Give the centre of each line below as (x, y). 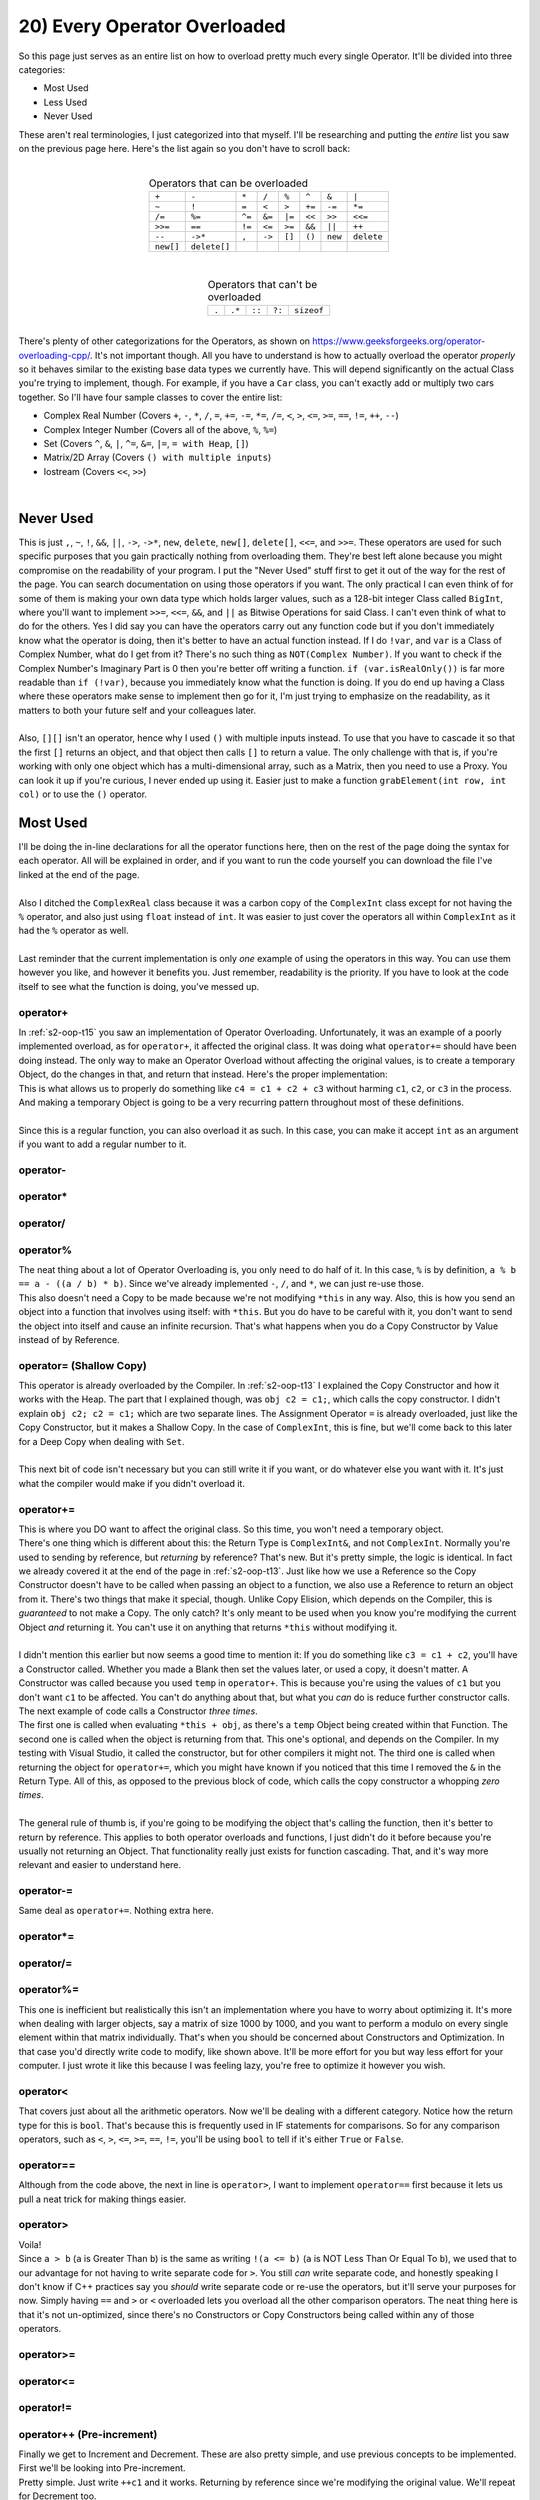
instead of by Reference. (69, 1339)
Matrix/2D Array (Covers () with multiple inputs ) (157, 457)
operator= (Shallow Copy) (82, 1365)
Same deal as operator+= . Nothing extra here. (116, 1911)
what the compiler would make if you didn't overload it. (131, 1483)
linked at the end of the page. (79, 874)
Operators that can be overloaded (228, 183)
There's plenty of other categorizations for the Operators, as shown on (164, 341)
